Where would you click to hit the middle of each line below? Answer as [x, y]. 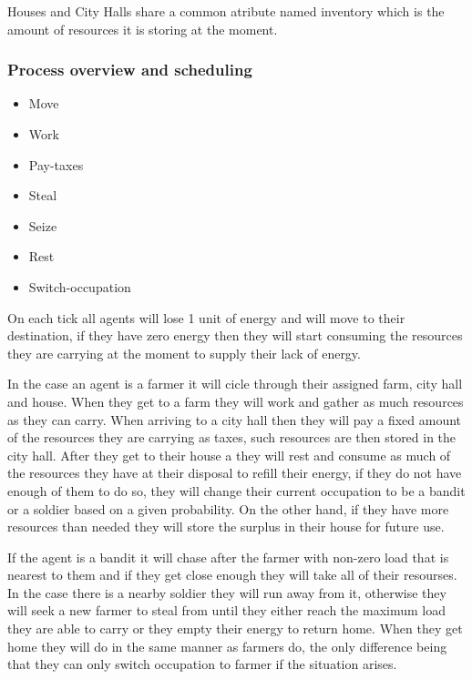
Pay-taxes [56, 164]
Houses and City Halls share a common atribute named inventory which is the [226, 11]
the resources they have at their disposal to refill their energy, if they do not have [235, 473]
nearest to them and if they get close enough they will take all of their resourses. [232, 575]
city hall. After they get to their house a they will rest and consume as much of [229, 455]
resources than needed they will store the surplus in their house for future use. [226, 527]
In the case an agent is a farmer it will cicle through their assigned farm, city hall [235, 384]
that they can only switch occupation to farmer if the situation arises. [202, 664]
